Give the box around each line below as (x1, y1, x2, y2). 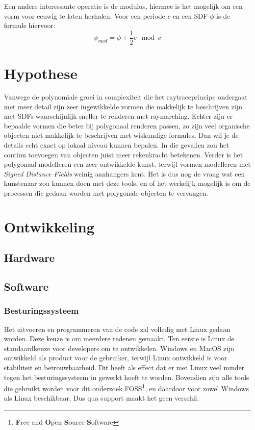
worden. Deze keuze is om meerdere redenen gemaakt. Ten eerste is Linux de (4, 333, 234, 344)
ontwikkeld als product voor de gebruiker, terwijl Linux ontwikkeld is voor (4, 353, 227, 363)
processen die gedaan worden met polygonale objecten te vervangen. (4, 187, 208, 198)
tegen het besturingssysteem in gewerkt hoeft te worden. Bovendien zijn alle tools (4, 372, 249, 382)
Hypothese (4, 63, 77, 83)
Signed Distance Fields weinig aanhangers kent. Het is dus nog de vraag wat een (4, 168, 245, 178)
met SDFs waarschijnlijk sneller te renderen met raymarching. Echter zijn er (4, 111, 233, 121)
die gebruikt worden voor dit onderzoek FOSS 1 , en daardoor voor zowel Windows (4, 382, 249, 393)
